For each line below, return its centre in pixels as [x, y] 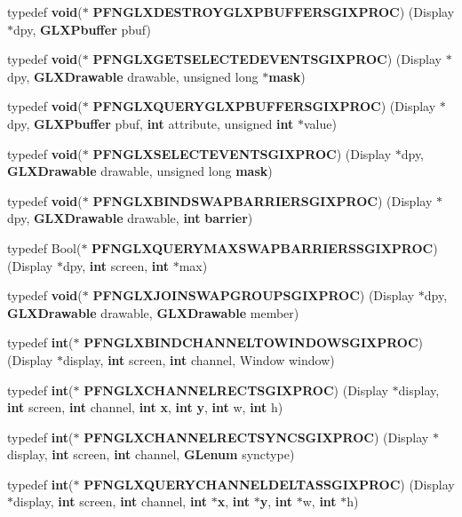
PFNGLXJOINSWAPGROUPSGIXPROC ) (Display [254, 295]
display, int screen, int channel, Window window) [199, 359]
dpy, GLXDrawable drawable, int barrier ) [130, 218]
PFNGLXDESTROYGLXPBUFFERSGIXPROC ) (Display [274, 12]
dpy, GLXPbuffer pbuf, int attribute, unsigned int [151, 123]
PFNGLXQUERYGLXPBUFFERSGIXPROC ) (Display [264, 106]
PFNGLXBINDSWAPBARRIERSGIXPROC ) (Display [263, 200]
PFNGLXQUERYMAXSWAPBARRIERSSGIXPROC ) [265, 247]
